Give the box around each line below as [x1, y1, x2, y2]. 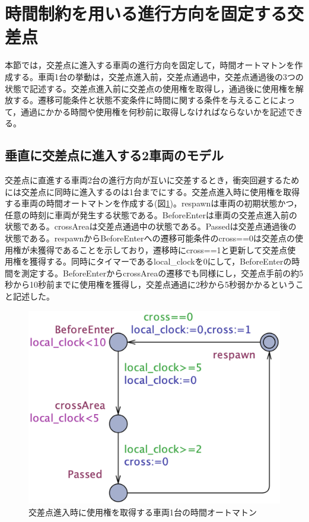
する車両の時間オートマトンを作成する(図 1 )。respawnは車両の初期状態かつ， [5, 197, 302, 209]
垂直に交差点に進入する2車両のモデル [5, 146, 224, 164]
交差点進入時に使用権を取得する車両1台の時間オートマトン [28, 506, 257, 518]
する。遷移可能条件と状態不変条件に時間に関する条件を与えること [12, 94, 270, 106]
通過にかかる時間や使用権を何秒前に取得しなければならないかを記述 [21, 105, 287, 117]
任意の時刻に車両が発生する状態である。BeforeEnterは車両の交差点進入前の [5, 208, 298, 221]
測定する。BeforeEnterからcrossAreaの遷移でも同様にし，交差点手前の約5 [21, 266, 304, 279]
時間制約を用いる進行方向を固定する [5, 1, 288, 26]
